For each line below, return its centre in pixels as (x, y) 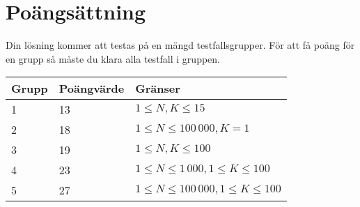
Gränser (158, 89)
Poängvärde (92, 89)
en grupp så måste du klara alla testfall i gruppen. (113, 58)
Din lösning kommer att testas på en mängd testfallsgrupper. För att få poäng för (180, 45)
